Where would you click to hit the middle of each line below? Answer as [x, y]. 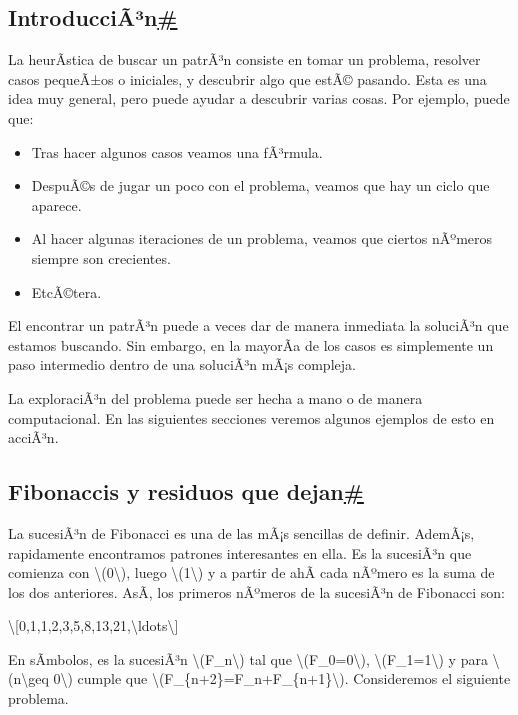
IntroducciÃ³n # [93, 17]
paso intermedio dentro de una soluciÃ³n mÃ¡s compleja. [182, 364]
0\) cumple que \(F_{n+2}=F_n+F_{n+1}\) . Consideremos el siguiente [282, 678]
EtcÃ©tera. [66, 291]
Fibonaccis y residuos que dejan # [186, 491]
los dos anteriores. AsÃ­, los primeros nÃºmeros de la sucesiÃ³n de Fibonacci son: [256, 591]
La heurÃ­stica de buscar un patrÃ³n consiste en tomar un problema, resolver [244, 59]
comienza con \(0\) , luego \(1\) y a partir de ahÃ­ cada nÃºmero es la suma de [251, 572]
